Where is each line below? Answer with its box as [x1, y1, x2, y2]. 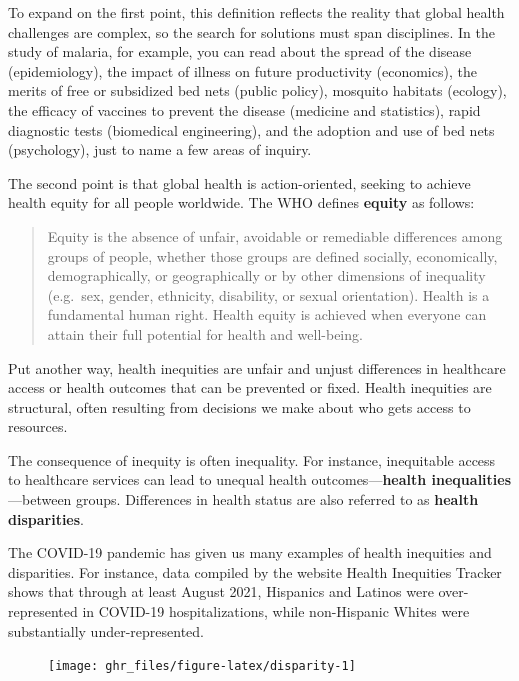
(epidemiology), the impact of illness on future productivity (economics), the [8, 60, 477, 81]
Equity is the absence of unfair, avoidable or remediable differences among [47, 225, 503, 246]
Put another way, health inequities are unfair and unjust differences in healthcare [8, 357, 506, 378]
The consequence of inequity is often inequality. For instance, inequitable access [8, 449, 496, 470]
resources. [8, 416, 68, 437]
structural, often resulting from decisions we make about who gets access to [8, 396, 471, 417]
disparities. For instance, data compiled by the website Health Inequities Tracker [8, 561, 502, 582]
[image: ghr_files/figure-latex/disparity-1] [48, 659, 356, 674]
